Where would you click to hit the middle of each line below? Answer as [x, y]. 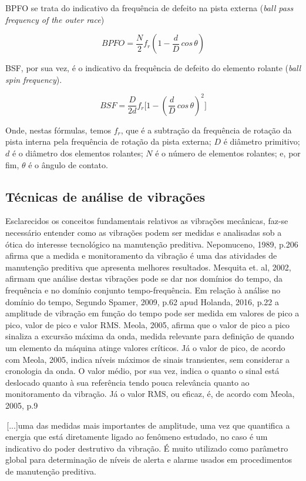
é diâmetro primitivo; [262, 141]
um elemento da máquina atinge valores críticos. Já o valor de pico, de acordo [145, 347]
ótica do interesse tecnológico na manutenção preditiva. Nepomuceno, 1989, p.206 [152, 244]
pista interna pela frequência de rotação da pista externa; [108, 141]
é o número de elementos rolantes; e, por [228, 153]
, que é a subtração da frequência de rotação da [206, 130]
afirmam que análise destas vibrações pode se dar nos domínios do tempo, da [144, 278]
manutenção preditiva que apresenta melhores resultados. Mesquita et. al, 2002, [148, 267]
